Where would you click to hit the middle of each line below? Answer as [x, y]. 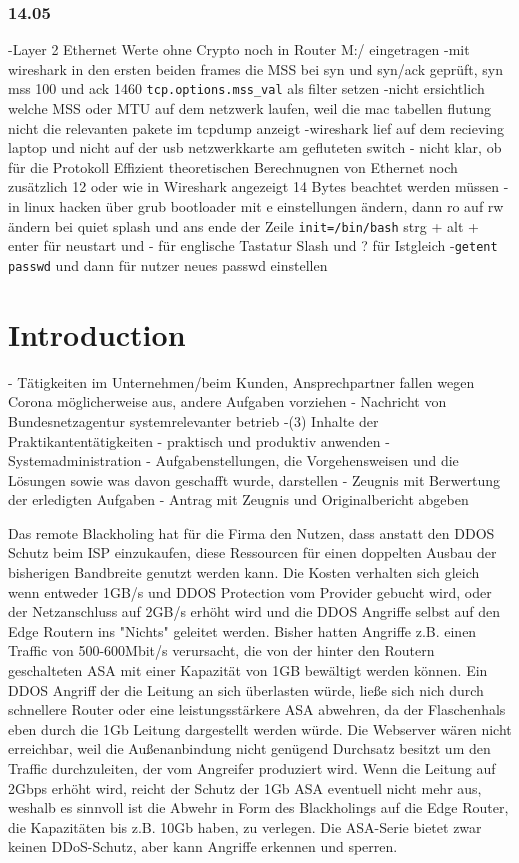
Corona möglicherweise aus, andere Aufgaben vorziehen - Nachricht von [227, 401]
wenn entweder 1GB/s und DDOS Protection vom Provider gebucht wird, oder [250, 591]
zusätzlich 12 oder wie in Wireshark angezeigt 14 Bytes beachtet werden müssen [254, 186]
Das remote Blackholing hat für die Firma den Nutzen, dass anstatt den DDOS [251, 532]
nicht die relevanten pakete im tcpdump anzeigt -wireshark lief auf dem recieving [256, 127]
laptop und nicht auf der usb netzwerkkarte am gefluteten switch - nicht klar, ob [255, 147]
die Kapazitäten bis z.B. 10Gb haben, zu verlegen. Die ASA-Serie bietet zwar [245, 826]
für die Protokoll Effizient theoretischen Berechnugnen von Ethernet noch [233, 166]
